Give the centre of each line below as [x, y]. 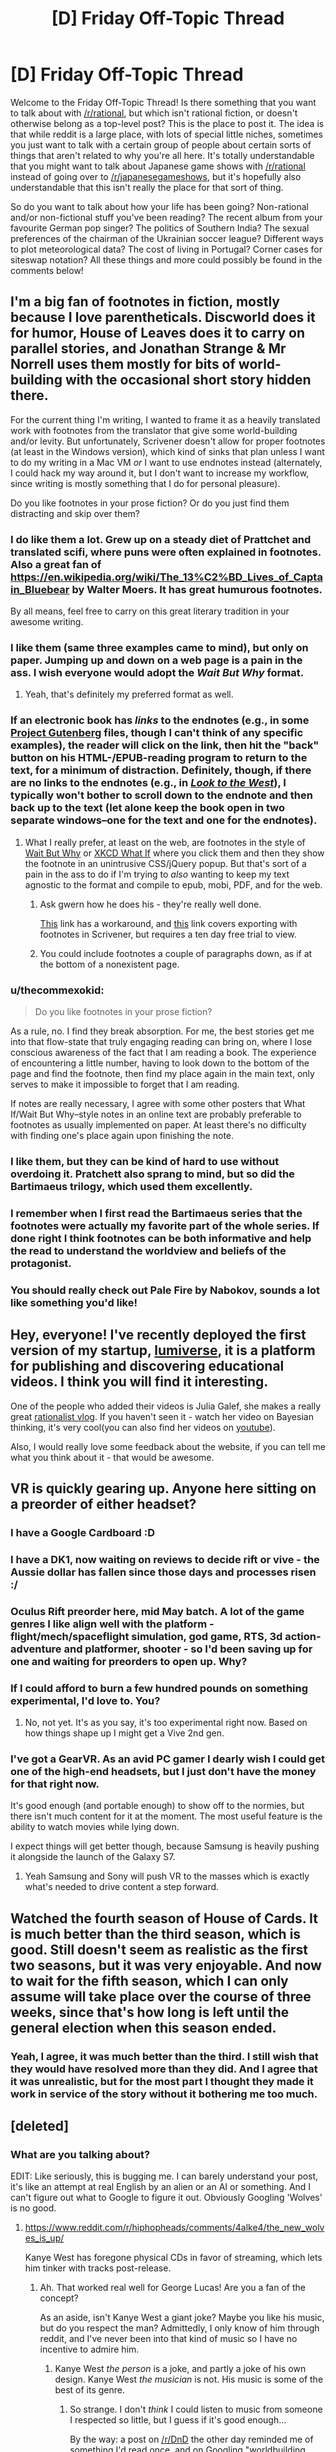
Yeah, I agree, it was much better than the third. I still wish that [164, 2056]
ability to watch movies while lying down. [95, 1827]
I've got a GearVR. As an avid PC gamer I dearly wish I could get [167, 1759]
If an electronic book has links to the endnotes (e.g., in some [160, 720]
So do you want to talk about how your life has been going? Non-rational [159, 206]
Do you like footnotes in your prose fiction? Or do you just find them [150, 503]
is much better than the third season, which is [156, 1933]
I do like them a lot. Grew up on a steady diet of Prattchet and [161, 539]
